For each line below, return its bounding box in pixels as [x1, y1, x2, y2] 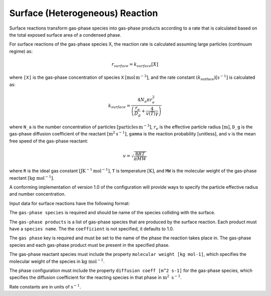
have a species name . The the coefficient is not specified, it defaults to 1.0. [9, 226, 174, 232]
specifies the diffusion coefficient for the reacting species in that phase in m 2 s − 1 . [9, 274, 182, 280]
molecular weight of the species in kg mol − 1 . [9, 257, 105, 264]
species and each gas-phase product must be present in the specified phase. [9, 242, 170, 248]
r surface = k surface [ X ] [111, 61, 159, 68]
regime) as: [9, 48, 33, 54]
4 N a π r [137, 97, 153, 104]
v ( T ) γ [146, 111, 159, 116]
